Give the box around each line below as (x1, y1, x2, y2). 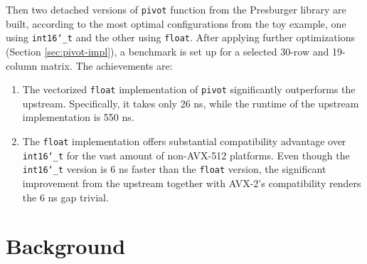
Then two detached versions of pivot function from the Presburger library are (6, 2, 346, 16)
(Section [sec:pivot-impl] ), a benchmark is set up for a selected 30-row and (6, 43, 329, 58)
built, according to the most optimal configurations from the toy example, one (6, 16, 346, 31)
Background (6, 231, 126, 260)
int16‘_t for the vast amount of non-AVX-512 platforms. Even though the (22, 147, 350, 162)
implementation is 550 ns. (22, 110, 134, 125)
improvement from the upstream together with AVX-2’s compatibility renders (22, 175, 361, 190)
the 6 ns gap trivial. (22, 189, 109, 204)
